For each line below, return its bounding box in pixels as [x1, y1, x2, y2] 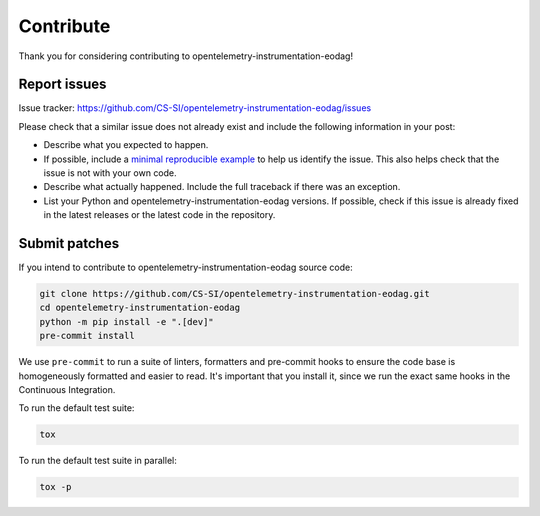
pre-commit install [39, 330, 135, 342]
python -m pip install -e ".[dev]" [39, 316, 214, 327]
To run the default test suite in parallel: [18, 455, 177, 467]
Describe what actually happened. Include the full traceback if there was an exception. [43, 181, 401, 193]
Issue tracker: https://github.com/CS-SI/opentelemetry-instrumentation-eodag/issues [18, 102, 372, 114]
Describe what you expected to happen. [43, 139, 209, 151]
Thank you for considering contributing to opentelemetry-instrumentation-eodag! [18, 50, 354, 62]
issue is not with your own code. [43, 167, 177, 179]
